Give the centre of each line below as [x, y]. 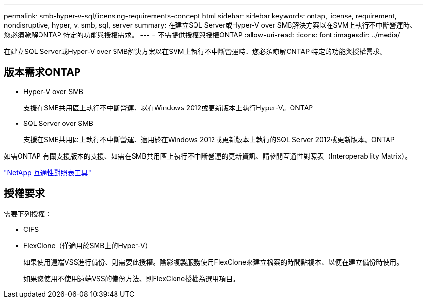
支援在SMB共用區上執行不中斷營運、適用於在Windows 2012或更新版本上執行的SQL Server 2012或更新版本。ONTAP [209, 139]
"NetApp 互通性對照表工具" [48, 172]
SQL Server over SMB [58, 123]
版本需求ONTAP [42, 72]
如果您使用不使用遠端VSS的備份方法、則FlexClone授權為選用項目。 [132, 278]
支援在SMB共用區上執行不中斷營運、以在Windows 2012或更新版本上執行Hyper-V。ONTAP [168, 107]
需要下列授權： [28, 213]
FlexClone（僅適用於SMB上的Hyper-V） [88, 245]
